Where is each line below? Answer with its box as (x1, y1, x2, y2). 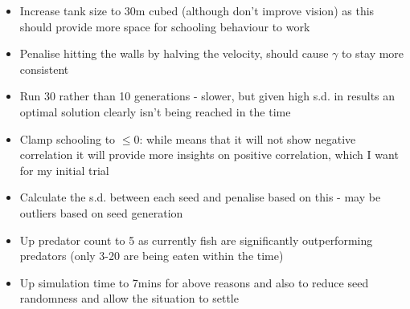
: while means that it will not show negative (139, 130, 356, 147)
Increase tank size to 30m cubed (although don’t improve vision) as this (19, 2, 375, 18)
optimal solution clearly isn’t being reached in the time (19, 103, 291, 120)
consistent (19, 60, 69, 77)
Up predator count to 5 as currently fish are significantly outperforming (19, 231, 373, 248)
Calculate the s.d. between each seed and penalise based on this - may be (19, 189, 381, 205)
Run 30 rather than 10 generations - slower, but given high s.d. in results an (19, 87, 396, 104)
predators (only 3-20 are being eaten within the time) (19, 247, 284, 264)
